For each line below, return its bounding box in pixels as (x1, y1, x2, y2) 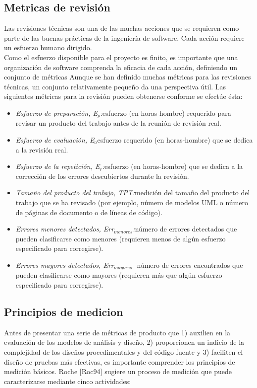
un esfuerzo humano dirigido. (4, 42, 92, 53)
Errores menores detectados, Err (15, 224, 114, 234)
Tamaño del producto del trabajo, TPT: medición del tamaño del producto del (15, 187, 250, 198)
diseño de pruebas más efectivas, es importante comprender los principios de (4, 356, 235, 367)
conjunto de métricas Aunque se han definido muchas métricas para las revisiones (4, 72, 251, 82)
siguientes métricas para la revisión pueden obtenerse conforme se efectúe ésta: (4, 91, 243, 101)
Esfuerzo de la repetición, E (15, 161, 100, 171)
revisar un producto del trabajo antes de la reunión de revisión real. (15, 118, 221, 128)
